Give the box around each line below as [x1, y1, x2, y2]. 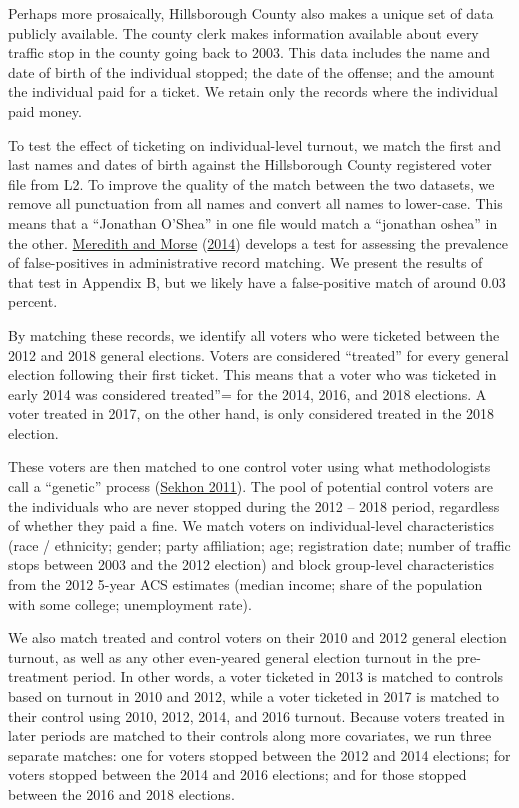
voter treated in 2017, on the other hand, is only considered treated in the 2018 [8, 403, 495, 424]
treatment [8, 666, 69, 687]
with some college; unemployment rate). [8, 593, 252, 614]
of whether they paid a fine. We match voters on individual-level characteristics [8, 515, 495, 536]
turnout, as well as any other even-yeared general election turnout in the [8, 646, 453, 667]
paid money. [8, 100, 82, 121]
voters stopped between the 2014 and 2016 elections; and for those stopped [8, 764, 467, 785]
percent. [8, 291, 58, 312]
